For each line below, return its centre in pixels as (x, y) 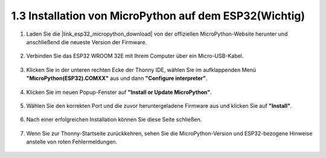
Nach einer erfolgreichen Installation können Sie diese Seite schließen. (114, 120)
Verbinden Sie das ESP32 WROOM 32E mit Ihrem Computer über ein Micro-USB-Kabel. (135, 56)
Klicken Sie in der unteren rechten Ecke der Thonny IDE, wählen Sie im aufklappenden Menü (141, 70)
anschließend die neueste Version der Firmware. (87, 42)
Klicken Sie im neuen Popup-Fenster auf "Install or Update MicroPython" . (119, 92)
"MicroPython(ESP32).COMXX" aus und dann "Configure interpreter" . (117, 78)
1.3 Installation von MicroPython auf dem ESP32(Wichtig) (158, 16)
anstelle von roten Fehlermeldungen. (72, 142)
